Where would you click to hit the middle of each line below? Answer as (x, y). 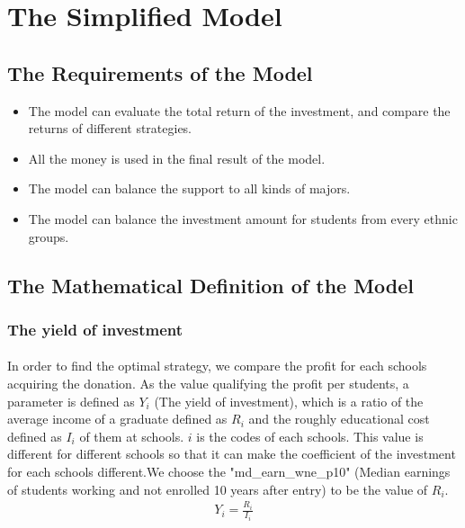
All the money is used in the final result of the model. (177, 158)
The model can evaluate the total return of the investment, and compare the (239, 110)
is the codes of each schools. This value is (310, 436)
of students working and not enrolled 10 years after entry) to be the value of (218, 489)
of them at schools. (132, 436)
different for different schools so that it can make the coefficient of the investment (232, 454)
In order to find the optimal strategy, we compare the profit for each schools (217, 366)
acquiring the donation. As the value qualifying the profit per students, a (208, 383)
